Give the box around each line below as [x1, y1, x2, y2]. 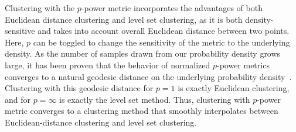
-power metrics [216, 58, 270, 71]
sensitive [5, 25, 35, 37]
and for [5, 93, 31, 105]
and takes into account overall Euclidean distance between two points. [38, 25, 290, 37]
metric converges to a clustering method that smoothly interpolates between [5, 105, 278, 117]
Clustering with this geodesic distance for [5, 82, 154, 94]
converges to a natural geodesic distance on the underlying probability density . [5, 70, 292, 82]
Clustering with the [5, 2, 75, 13]
